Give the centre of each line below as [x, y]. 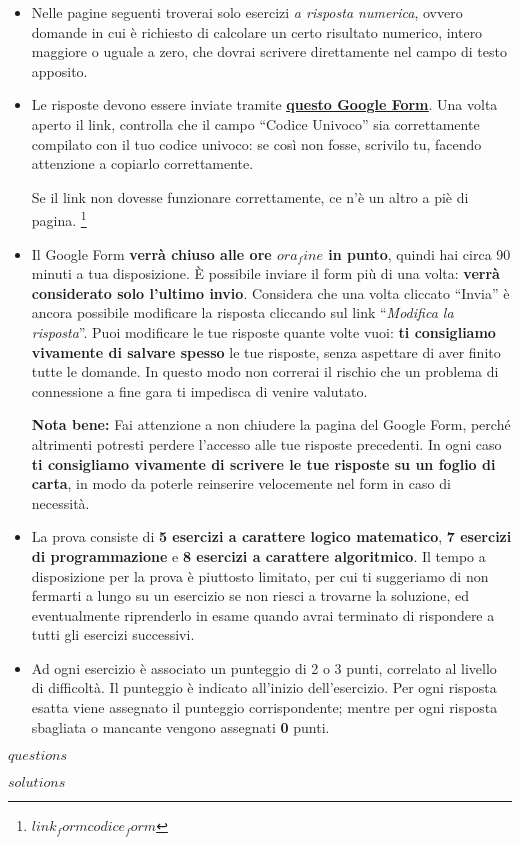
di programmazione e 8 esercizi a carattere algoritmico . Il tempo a [258, 555]
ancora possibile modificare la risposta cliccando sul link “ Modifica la [242, 312]
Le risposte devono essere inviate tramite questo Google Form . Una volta [264, 104]
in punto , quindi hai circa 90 [419, 253]
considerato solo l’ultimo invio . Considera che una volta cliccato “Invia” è [270, 292]
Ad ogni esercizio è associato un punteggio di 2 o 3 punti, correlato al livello [264, 667]
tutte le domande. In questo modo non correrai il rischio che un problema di [265, 371]
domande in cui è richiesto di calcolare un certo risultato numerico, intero [257, 31]
